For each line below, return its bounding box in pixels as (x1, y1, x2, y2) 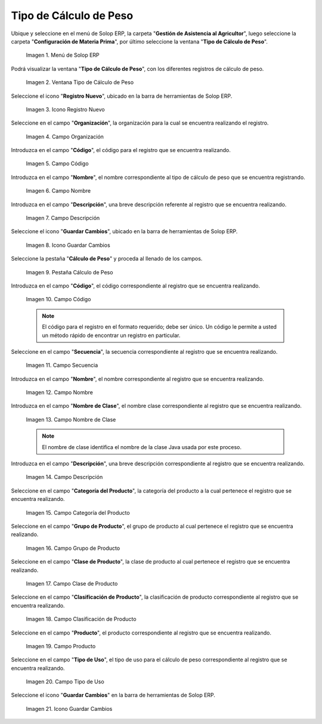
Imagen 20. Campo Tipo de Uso (26, 678, 104, 685)
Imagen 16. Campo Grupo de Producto (26, 544, 120, 552)
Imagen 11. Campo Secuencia (26, 361, 98, 369)
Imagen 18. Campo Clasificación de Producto (26, 615, 137, 623)
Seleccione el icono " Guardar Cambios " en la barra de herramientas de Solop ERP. (11, 692, 216, 699)
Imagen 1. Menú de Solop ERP (26, 51, 100, 59)
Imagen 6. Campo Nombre (26, 187, 91, 194)
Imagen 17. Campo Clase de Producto (26, 580, 118, 587)
